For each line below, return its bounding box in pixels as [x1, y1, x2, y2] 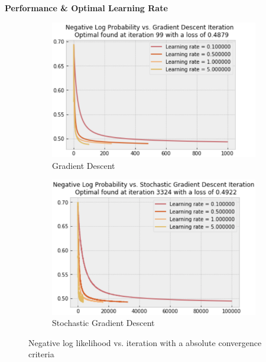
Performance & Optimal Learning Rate [5, 2, 168, 14]
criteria [28, 348, 54, 360]
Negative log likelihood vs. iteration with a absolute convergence [28, 336, 262, 348]
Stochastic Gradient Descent [52, 317, 155, 329]
